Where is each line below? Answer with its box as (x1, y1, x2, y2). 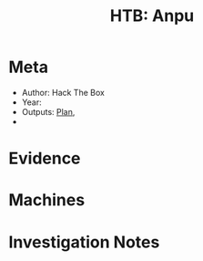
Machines (8, 190, 86, 211)
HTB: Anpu (109, 5, 195, 26)
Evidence (8, 148, 81, 169)
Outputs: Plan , (21, 106, 76, 117)
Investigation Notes (8, 232, 160, 252)
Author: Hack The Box (21, 87, 106, 98)
